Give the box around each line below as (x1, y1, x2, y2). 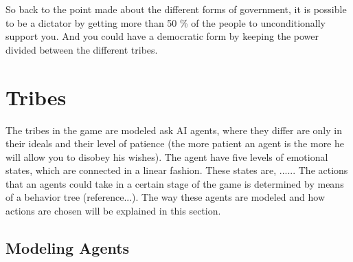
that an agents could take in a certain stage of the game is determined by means (5, 176, 344, 190)
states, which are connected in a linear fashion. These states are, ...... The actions (5, 163, 348, 177)
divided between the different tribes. (5, 42, 158, 56)
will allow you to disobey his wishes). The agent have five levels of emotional (5, 149, 328, 164)
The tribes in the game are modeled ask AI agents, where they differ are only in (5, 122, 342, 137)
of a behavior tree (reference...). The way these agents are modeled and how (5, 190, 326, 204)
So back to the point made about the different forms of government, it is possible (5, 2, 347, 16)
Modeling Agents (5, 237, 130, 259)
